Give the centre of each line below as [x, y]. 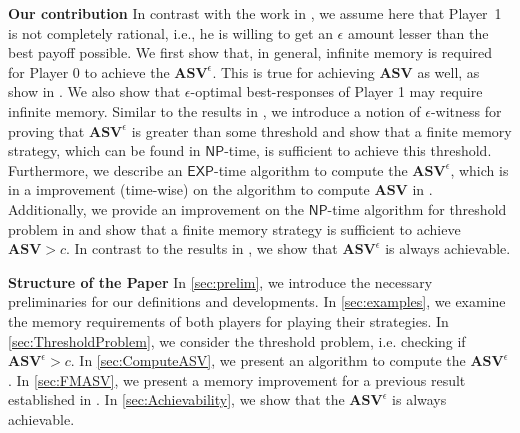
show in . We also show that [94, 91]
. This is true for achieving [293, 71]
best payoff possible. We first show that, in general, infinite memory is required [250, 52]
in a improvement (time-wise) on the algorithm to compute [189, 189]
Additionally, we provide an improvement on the [156, 208]
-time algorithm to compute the [310, 169]
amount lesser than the [418, 32]
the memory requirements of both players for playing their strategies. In [228, 320]
